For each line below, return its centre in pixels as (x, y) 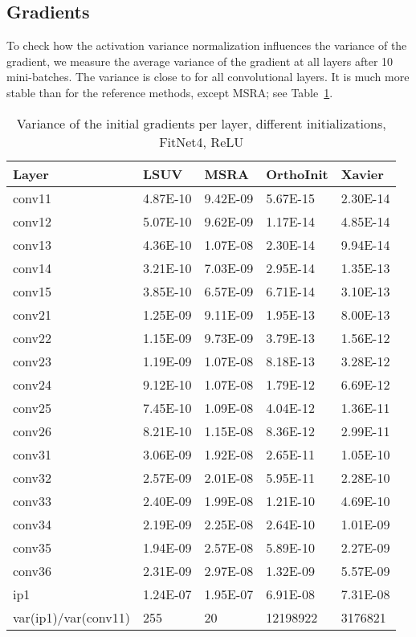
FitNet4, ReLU (202, 141)
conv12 (33, 221)
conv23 (33, 361)
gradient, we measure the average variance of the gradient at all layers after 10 (200, 61)
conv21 (33, 314)
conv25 (33, 407)
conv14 (33, 267)
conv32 (33, 477)
